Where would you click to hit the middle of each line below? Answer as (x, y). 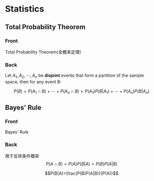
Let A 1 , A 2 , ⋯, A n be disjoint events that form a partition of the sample (75, 76)
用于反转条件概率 (22, 156)
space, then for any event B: (33, 82)
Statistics (25, 9)
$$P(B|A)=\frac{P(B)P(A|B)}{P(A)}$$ (82, 173)
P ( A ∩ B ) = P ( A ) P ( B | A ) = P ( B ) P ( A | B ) (82, 163)
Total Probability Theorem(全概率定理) (43, 52)
